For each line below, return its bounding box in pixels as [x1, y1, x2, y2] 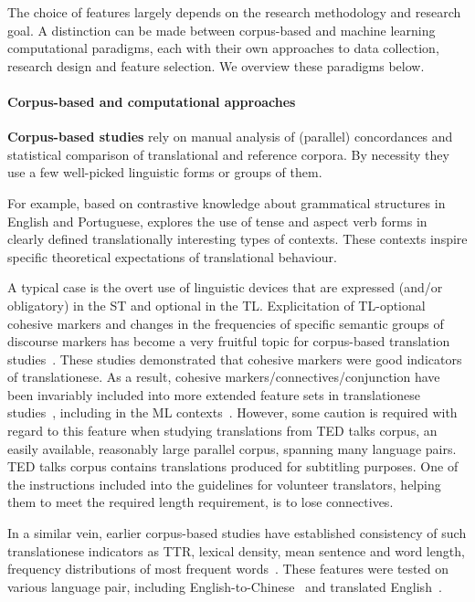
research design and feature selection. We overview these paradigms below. [7, 56, 425, 75]
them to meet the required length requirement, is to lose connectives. [7, 492, 394, 512]
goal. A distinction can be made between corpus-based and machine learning [7, 20, 436, 39]
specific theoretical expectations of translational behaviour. [7, 247, 337, 266]
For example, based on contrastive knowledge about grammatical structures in [7, 193, 446, 212]
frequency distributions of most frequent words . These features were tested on [7, 559, 449, 578]
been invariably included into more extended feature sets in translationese [7, 385, 420, 404]
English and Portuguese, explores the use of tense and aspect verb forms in [7, 211, 427, 230]
